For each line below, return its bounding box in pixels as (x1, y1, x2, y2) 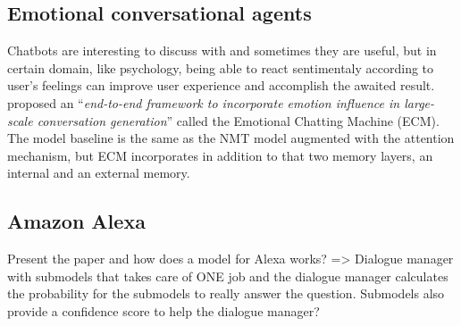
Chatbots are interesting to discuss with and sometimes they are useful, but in (7, 41, 437, 60)
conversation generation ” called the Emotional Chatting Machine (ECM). (37, 111, 440, 130)
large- (404, 93, 435, 112)
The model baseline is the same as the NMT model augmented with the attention (7, 129, 455, 147)
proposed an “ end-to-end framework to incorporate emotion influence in (7, 93, 400, 112)
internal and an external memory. (7, 163, 190, 182)
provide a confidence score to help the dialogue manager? (7, 301, 320, 320)
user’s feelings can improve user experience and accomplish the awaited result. (7, 76, 435, 95)
